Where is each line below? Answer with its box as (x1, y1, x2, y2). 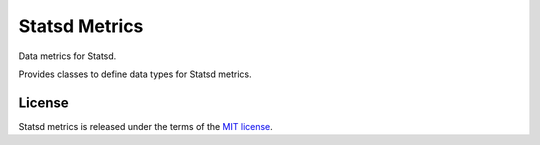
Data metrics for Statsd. (18, 50, 117, 62)
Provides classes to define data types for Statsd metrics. (18, 68, 252, 80)
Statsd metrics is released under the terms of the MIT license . (18, 120, 274, 132)
